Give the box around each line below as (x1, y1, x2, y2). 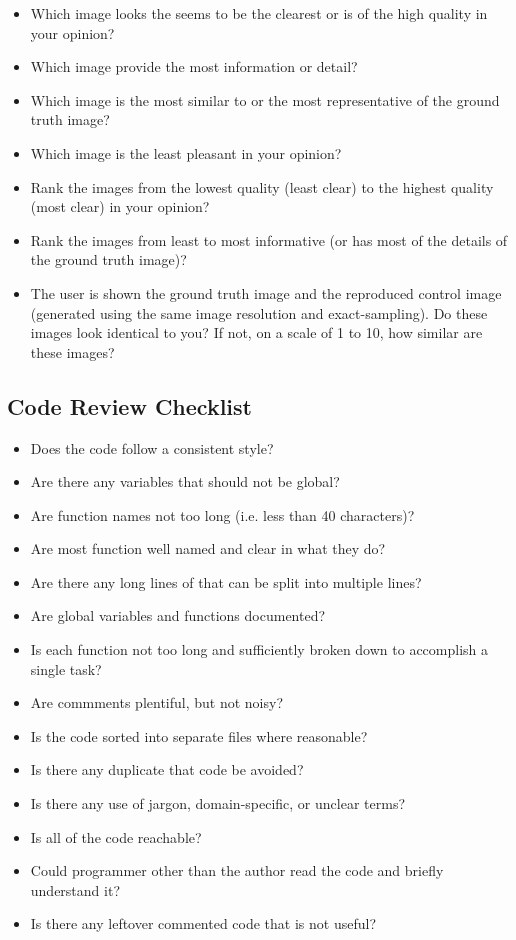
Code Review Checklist (7, 390, 252, 421)
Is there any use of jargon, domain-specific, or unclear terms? (30, 793, 406, 814)
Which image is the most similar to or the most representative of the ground (30, 89, 500, 110)
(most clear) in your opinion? (30, 196, 210, 217)
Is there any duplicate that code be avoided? (30, 759, 304, 780)
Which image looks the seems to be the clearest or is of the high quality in (30, 3, 488, 23)
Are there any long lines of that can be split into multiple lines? (30, 571, 422, 592)
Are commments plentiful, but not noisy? (30, 692, 283, 713)
